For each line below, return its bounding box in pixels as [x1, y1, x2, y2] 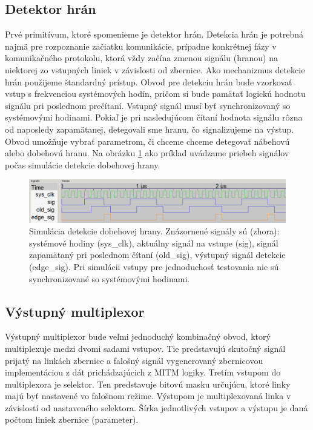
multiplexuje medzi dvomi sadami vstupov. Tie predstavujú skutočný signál [5, 342, 286, 354]
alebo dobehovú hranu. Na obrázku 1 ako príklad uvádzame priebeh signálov [5, 147, 289, 159]
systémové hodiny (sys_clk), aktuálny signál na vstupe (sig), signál [29, 236, 278, 249]
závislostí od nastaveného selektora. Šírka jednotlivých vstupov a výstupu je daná [5, 401, 308, 414]
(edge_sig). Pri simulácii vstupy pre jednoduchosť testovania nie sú [29, 260, 279, 273]
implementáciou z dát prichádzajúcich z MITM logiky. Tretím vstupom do [5, 366, 281, 379]
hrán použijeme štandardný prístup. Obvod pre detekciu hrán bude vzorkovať [5, 75, 292, 88]
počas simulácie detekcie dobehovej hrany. [5, 158, 160, 171]
